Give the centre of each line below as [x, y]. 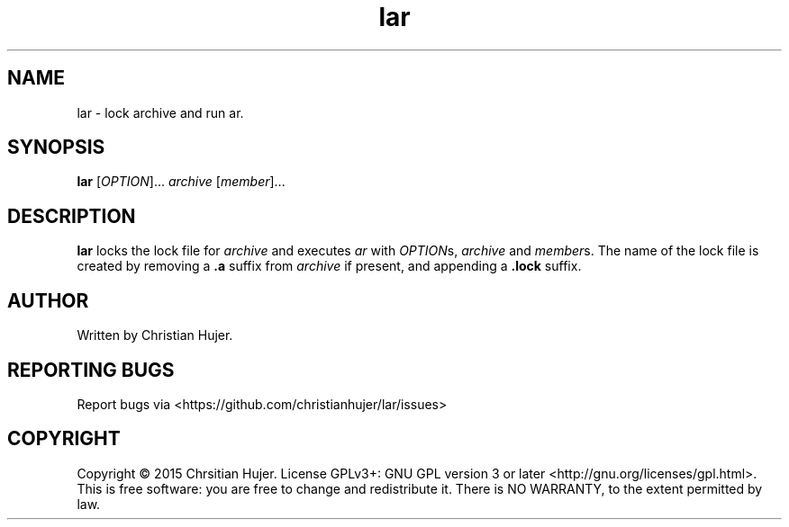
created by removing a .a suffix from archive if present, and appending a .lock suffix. [329, 266]
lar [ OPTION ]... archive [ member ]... [181, 182]
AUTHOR [48, 300]
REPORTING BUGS [91, 370]
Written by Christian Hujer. [155, 335]
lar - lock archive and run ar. [160, 112]
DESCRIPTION [72, 216]
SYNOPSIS [56, 147]
